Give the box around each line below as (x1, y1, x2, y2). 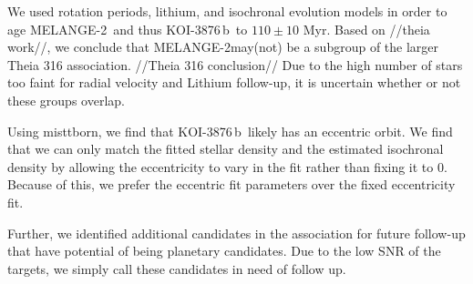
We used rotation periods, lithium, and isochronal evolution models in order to (7, 2, 447, 20)
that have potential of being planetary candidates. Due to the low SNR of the (7, 241, 441, 260)
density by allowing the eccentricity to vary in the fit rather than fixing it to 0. (7, 157, 447, 176)
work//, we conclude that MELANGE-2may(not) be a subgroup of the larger (7, 37, 439, 56)
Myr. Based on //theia (303, 19, 430, 38)
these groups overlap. (7, 90, 125, 109)
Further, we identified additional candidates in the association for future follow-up (7, 223, 466, 242)
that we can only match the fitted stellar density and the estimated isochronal (7, 139, 444, 158)
